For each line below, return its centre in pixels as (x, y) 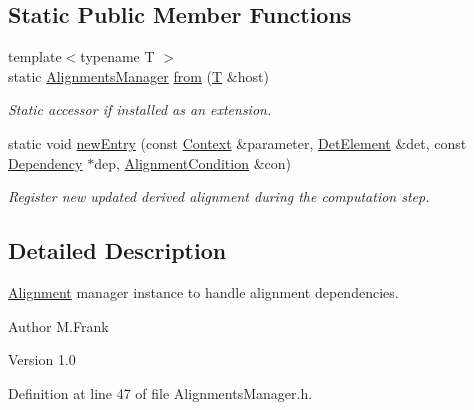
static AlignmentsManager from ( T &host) (138, 75)
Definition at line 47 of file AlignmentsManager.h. (160, 392)
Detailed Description (117, 250)
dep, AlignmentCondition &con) (192, 162)
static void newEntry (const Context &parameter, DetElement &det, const (237, 142)
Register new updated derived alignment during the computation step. (219, 196)
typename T (117, 56)
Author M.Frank (58, 325)
